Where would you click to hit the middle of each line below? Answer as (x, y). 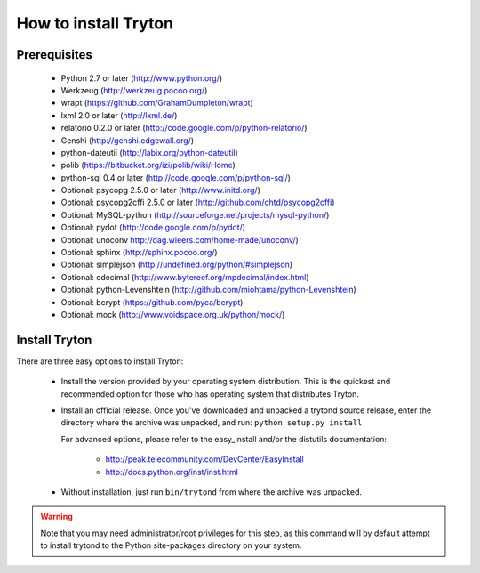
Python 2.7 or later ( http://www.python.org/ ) (142, 78)
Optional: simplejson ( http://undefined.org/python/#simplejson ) (177, 265)
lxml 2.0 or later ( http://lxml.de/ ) (119, 115)
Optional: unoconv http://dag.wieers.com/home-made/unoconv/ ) (180, 239)
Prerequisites (54, 55)
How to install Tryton (95, 23)
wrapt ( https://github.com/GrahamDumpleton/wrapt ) (157, 103)
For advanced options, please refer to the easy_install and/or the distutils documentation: (224, 439)
